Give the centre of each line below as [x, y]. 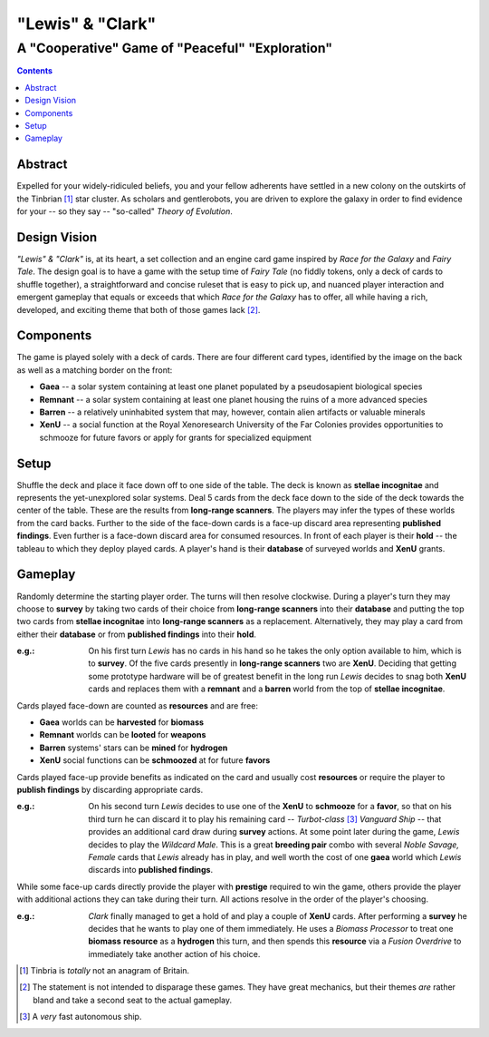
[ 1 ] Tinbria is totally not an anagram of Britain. [105, 971]
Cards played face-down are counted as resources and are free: [137, 705]
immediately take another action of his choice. [174, 954]
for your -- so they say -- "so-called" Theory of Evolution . [125, 211]
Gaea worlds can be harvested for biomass [121, 722]
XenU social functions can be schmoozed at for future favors [155, 760]
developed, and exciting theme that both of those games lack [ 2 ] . [139, 309]
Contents [35, 71]
